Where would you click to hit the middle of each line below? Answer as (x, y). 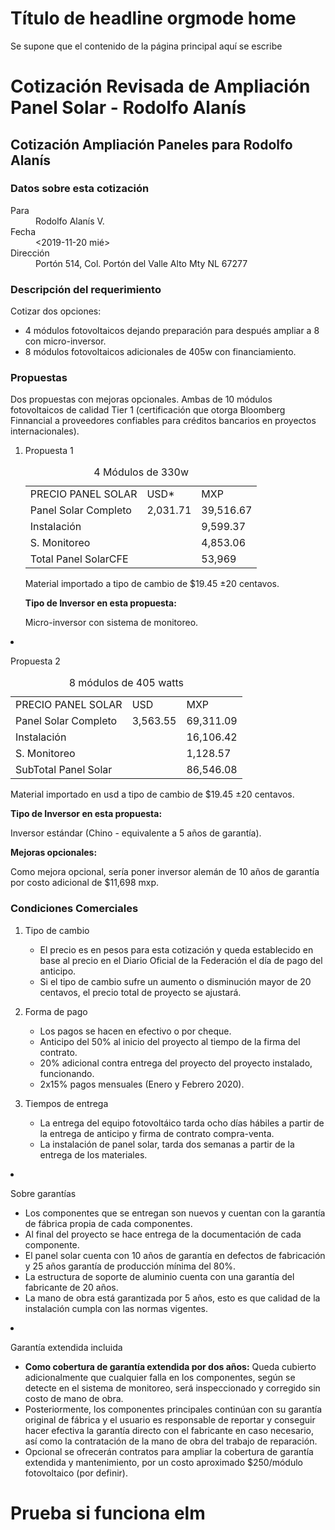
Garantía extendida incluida (66, 1347)
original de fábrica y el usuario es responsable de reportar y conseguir (170, 1419)
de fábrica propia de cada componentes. (108, 1223)
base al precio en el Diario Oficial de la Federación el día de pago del (181, 960)
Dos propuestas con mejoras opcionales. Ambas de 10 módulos (141, 399)
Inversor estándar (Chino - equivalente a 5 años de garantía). (136, 833)
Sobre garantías (43, 1193)
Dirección (30, 253)
